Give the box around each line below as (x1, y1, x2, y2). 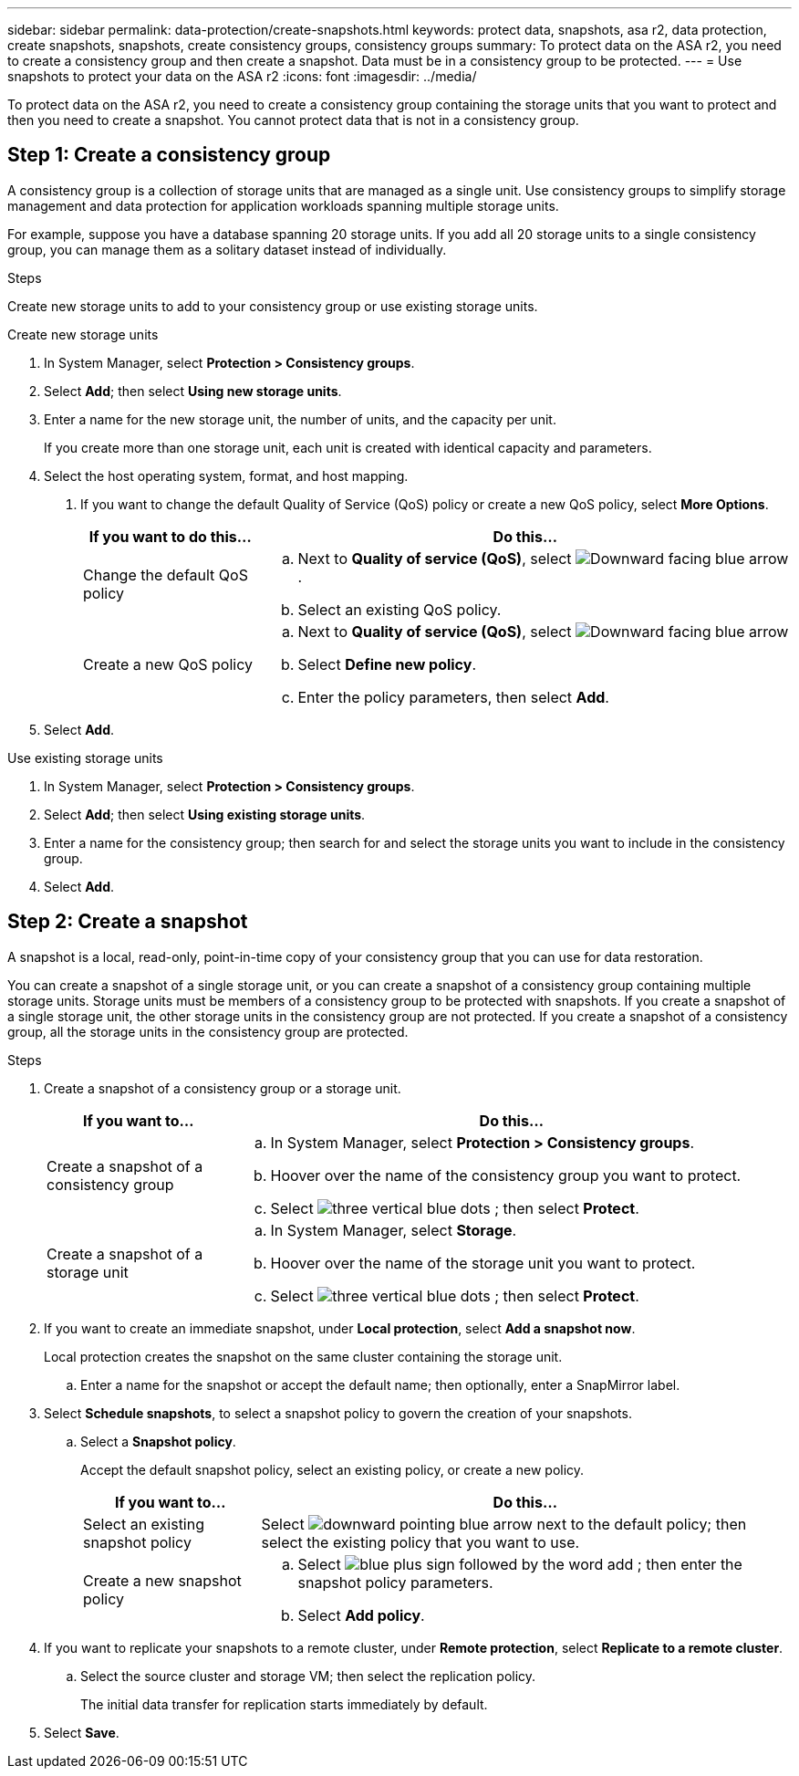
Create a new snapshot (83, 1571, 242, 1590)
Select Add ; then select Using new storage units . (44, 382, 342, 399)
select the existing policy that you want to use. (261, 1532, 580, 1551)
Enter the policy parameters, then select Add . (297, 687, 609, 706)
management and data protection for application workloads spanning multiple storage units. (7, 197, 559, 214)
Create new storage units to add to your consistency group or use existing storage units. (7, 298, 538, 314)
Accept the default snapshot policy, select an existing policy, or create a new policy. (80, 1461, 585, 1478)
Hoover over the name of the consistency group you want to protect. (270, 1165, 742, 1185)
